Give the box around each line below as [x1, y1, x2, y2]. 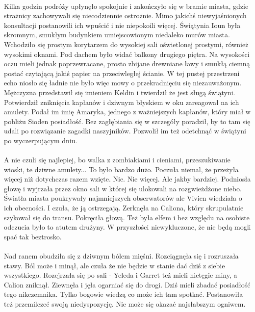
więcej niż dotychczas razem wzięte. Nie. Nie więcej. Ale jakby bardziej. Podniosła [4, 174, 251, 184]
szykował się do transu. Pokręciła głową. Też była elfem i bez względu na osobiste [4, 212, 250, 222]
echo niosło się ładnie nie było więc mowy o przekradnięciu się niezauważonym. [4, 78, 242, 88]
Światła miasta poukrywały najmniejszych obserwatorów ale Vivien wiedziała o [4, 193, 242, 203]
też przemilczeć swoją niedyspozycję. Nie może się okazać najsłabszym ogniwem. [4, 299, 246, 309]
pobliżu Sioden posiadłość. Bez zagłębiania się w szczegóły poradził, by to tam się [4, 116, 251, 126]
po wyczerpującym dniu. [4, 135, 77, 145]
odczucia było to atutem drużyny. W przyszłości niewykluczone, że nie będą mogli [4, 222, 251, 232]
